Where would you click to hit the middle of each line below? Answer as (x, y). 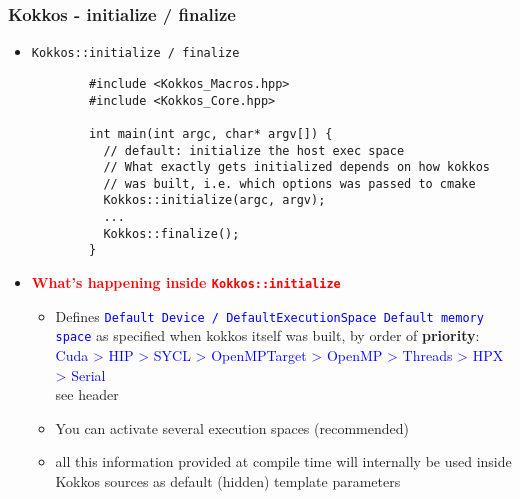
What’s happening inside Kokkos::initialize (186, 282)
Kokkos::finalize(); (171, 233)
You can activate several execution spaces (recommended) (232, 427)
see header (87, 394)
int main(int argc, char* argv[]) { (211, 133)
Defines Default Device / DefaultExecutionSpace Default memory (269, 315)
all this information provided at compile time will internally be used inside (283, 461)
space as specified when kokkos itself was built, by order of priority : (267, 335)
